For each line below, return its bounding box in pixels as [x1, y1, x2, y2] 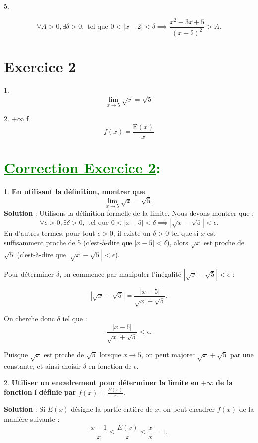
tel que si [171, 227, 199, 238]
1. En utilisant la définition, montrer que [4, 186, 145, 196]
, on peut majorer [141, 349, 195, 360]
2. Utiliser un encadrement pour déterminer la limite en [4, 377, 199, 387]
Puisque [4, 349, 28, 360]
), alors [166, 237, 188, 248]
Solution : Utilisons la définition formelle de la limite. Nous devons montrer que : [4, 207, 254, 218]
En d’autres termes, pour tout [4, 227, 95, 238]
